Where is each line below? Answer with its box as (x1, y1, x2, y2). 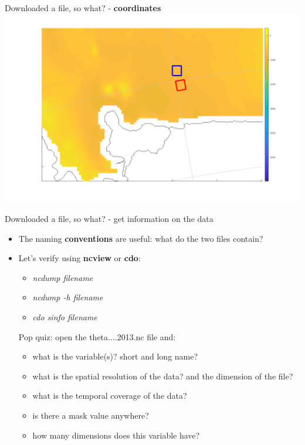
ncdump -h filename (32, 291, 103, 303)
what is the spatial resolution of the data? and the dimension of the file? (32, 369, 293, 382)
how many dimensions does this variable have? (32, 429, 200, 441)
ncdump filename (32, 271, 93, 283)
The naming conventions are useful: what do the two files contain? (18, 232, 263, 244)
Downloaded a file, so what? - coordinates (5, 2, 161, 13)
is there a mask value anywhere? (32, 409, 149, 422)
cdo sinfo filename (32, 311, 97, 323)
